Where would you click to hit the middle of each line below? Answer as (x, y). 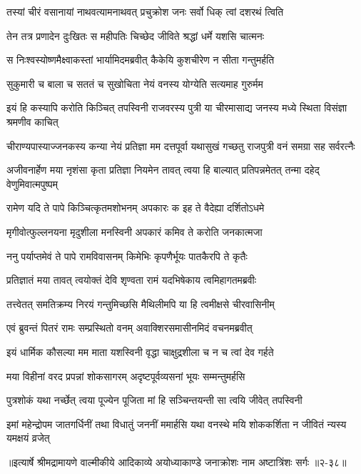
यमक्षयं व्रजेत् (28, 438)
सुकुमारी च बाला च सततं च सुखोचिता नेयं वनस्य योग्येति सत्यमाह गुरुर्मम (135, 83)
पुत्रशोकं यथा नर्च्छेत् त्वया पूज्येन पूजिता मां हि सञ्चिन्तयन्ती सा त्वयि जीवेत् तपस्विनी (154, 400)
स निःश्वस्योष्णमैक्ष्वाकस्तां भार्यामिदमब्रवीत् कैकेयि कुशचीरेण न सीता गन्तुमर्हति (141, 60)
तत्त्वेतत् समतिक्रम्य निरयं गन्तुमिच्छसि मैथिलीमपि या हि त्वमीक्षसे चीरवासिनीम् (141, 303)
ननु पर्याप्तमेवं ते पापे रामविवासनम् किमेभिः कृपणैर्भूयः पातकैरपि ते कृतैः (127, 256)
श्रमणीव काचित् (32, 121)
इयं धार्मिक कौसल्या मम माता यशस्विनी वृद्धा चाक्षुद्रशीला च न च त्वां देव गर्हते (140, 351)
